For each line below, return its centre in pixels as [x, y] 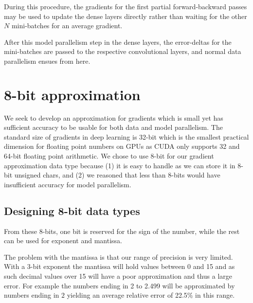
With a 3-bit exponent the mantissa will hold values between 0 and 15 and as [119, 266]
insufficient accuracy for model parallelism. [68, 184]
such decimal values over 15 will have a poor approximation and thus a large [118, 276]
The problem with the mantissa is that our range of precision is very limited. [118, 257]
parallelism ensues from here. [47, 61]
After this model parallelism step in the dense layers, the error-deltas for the [118, 42]
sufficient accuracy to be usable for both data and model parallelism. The [113, 127]
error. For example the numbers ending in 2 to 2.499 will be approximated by [119, 285]
